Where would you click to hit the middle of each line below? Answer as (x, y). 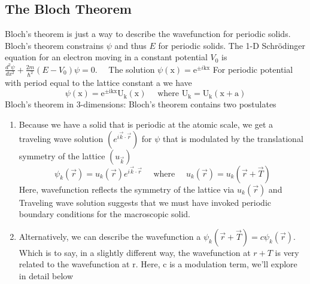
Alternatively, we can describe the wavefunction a (110, 236)
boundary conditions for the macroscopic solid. (105, 214)
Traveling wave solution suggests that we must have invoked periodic (145, 202)
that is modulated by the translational (233, 138)
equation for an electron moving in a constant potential (106, 57)
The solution (132, 69)
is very (287, 252)
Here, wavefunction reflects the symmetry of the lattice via (127, 189)
